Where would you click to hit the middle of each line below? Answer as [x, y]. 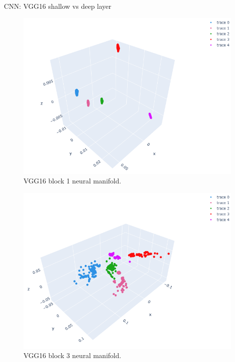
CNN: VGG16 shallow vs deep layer [58, 6]
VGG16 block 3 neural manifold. [72, 355]
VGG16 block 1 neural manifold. [72, 181]
